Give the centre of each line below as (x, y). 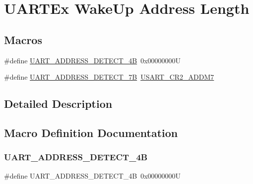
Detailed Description (58, 104)
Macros (23, 39)
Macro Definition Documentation (91, 132)
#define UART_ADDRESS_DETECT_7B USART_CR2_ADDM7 (109, 77)
